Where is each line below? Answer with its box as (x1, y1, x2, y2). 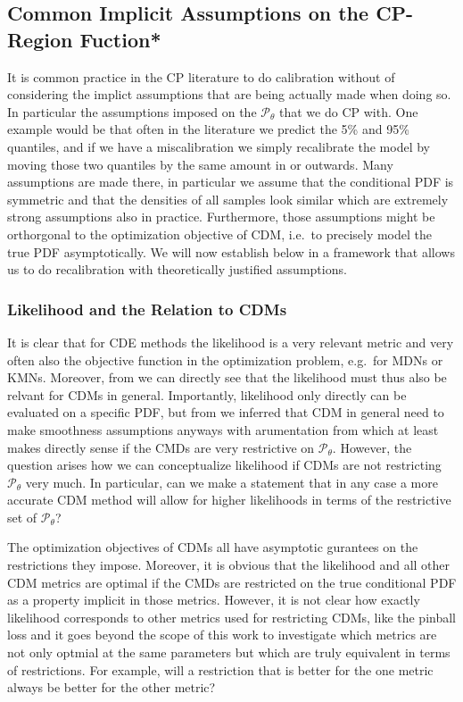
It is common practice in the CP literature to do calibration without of (7, 67, 395, 86)
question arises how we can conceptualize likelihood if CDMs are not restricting (7, 455, 442, 474)
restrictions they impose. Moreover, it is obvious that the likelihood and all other (7, 556, 451, 574)
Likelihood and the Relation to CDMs (7, 297, 287, 320)
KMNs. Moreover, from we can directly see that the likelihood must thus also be (7, 368, 447, 387)
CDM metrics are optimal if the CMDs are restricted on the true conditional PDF (7, 572, 457, 591)
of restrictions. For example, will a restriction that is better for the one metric (7, 660, 434, 679)
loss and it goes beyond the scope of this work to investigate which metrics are (7, 625, 437, 644)
